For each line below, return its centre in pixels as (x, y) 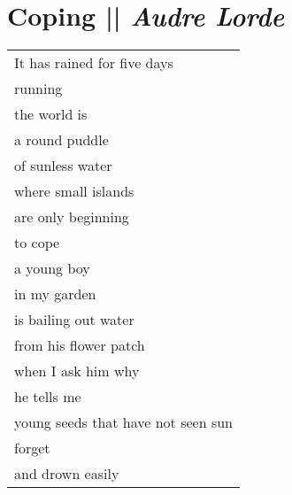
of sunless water (63, 166)
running (38, 89)
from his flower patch (80, 345)
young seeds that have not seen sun (123, 422)
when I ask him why (77, 371)
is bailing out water (74, 320)
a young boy (52, 268)
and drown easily (67, 474)
